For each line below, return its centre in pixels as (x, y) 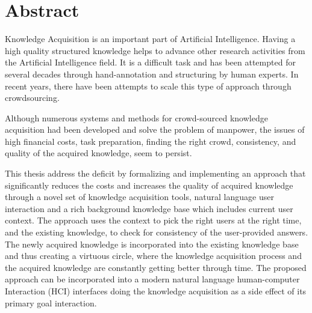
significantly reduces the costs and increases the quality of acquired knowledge (149, 185)
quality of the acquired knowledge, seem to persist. (98, 153)
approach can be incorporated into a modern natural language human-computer (152, 279)
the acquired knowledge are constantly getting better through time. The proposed (156, 267)
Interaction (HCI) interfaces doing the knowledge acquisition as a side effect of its (156, 291)
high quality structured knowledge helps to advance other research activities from (155, 50)
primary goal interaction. (51, 302)
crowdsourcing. (32, 98)
